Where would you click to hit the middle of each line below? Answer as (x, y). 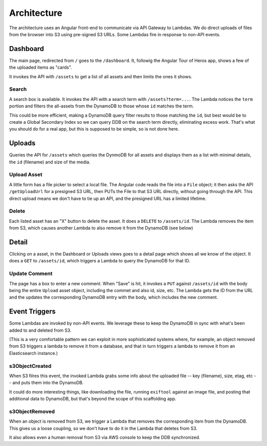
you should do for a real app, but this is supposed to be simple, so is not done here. (94, 129)
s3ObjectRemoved (32, 411)
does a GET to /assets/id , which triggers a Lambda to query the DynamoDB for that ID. (100, 261)
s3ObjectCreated (30, 366)
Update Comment (31, 274)
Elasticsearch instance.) (33, 353)
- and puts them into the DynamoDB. (46, 383)
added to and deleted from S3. (40, 330)
